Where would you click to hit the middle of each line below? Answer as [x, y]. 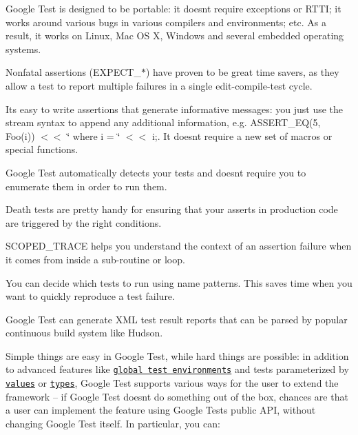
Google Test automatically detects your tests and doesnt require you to [156, 172]
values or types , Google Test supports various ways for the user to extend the [172, 383]
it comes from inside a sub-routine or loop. [95, 259]
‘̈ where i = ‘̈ [94, 135]
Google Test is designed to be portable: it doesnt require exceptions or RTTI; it [173, 8]
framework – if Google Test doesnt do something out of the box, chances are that [177, 396]
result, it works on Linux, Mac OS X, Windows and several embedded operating [175, 36]
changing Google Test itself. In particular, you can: [113, 423]
